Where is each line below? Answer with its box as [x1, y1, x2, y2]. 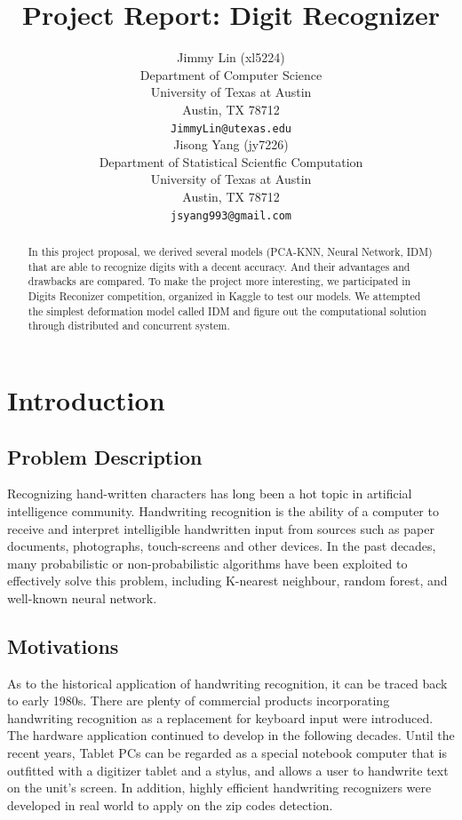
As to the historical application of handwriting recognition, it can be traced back [7, 673, 448, 692]
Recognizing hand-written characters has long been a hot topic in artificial [7, 484, 412, 503]
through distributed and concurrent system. [28, 318, 230, 333]
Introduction [7, 381, 165, 418]
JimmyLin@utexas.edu [170, 122, 292, 135]
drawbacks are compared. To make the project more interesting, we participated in [28, 274, 411, 289]
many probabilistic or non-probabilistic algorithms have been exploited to [7, 553, 408, 572]
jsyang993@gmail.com [170, 209, 292, 222]
